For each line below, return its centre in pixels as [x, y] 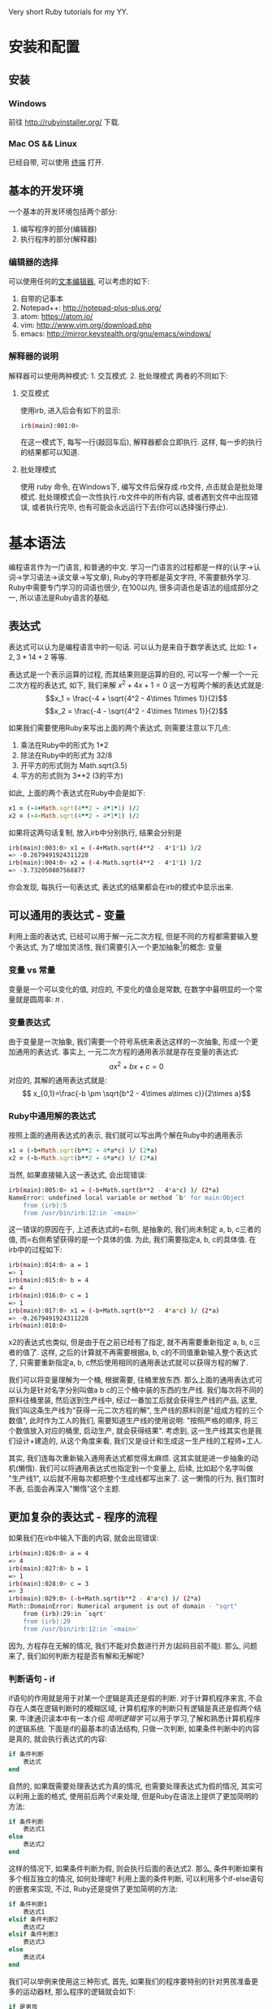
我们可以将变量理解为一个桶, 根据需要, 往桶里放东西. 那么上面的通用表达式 [132, 1380]
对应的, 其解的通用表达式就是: [58, 1080]
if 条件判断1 [28, 1904]
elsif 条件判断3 [33, 1935]
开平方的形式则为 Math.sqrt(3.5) [73, 765]
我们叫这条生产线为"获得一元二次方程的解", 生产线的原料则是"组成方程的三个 [136, 1410]
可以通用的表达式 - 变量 [67, 915]
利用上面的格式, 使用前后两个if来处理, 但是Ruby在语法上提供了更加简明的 [136, 1796]
